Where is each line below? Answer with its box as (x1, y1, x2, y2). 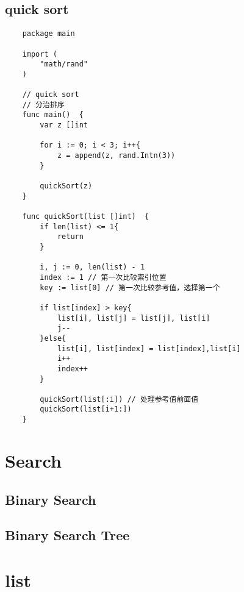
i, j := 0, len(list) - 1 (40, 263, 145, 272)
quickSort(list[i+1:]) (40, 405, 132, 414)
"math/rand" (40, 60, 88, 69)
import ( (22, 49, 57, 59)
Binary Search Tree (5, 526, 130, 544)
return (57, 232, 84, 241)
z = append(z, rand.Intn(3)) (57, 151, 176, 160)
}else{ (40, 333, 66, 343)
